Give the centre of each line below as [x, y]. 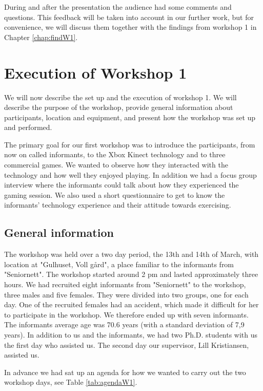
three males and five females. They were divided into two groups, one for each [126, 294]
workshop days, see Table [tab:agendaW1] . [71, 382]
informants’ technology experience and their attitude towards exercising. [118, 205]
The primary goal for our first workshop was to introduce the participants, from [130, 144]
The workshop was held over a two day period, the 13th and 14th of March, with [131, 254]
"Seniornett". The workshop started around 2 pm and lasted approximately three [131, 274]
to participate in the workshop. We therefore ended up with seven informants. [126, 314]
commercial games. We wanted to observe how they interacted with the [116, 165]
